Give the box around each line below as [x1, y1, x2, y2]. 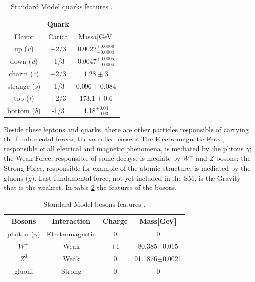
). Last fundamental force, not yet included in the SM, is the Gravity [31, 172, 241, 183]
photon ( [7, 229, 34, 239]
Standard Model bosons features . [43, 198, 146, 209]
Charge [102, 216, 128, 226]
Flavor [14, 31, 34, 42]
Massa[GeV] [78, 31, 114, 42]
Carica [48, 31, 68, 42]
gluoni [14, 265, 33, 276]
